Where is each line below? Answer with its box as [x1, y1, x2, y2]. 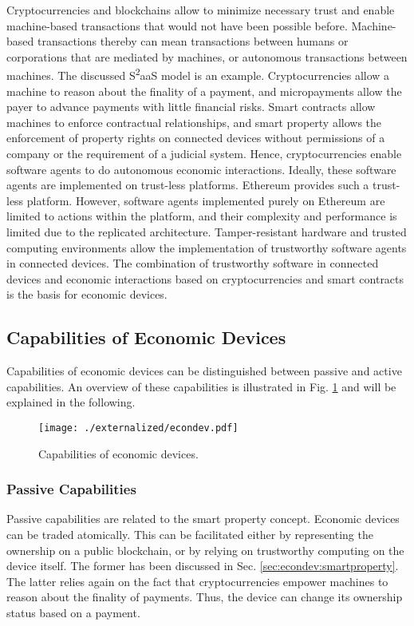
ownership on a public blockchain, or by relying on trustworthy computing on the [6, 541, 404, 558]
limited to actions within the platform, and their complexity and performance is [6, 208, 397, 224]
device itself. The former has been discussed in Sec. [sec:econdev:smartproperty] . [6, 557, 399, 574]
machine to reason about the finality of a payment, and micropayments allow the [6, 82, 402, 99]
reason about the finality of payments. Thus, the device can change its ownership [6, 588, 403, 605]
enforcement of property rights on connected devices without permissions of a [6, 129, 385, 146]
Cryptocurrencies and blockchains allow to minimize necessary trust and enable [6, 2, 395, 18]
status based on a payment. [6, 604, 140, 620]
